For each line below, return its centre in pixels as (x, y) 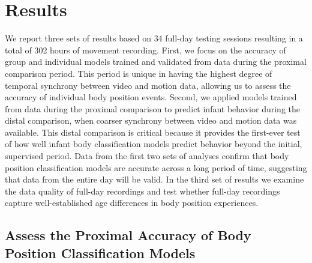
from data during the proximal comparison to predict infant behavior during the (152, 108)
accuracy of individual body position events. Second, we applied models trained (151, 97)
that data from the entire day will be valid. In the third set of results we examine (154, 179)
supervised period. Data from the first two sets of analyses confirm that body (147, 156)
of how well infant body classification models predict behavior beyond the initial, (154, 144)
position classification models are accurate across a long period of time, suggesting (156, 167)
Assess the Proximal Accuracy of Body (128, 235)
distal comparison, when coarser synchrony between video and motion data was (151, 120)
